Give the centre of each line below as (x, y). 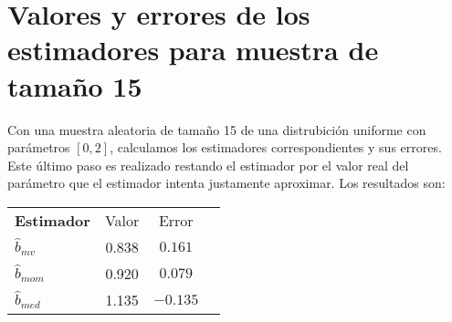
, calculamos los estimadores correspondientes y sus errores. (276, 147)
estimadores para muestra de (193, 50)
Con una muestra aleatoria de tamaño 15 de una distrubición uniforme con (217, 129)
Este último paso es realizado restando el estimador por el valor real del (208, 165)
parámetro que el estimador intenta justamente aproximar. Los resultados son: (226, 183)
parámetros (39, 147)
